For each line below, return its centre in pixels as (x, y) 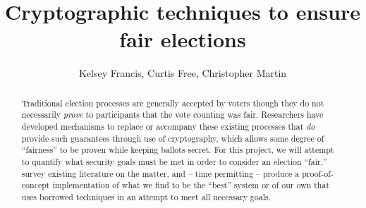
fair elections (183, 39)
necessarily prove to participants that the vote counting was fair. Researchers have (172, 115)
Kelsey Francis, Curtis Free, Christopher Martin (183, 73)
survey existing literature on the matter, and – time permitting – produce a (160, 173)
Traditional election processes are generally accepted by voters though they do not (173, 103)
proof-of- (318, 173)
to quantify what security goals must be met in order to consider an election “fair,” (174, 161)
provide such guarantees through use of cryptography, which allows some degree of (173, 138)
